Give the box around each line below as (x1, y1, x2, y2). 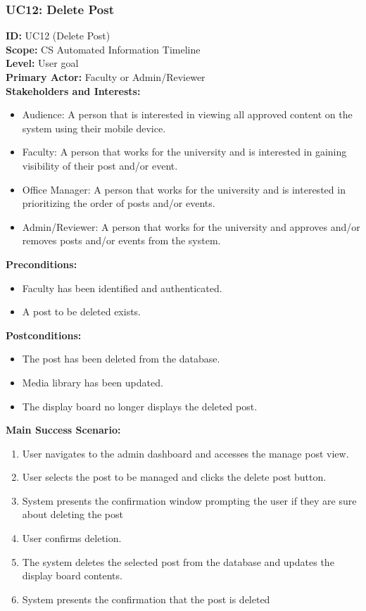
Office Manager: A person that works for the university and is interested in (22, 182, 346, 196)
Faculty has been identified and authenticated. (22, 280, 222, 295)
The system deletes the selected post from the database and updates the (22, 554, 334, 569)
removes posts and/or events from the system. (22, 233, 221, 248)
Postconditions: (6, 327, 82, 342)
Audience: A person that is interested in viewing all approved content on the (22, 107, 353, 122)
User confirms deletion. (22, 531, 122, 546)
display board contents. (22, 568, 122, 583)
